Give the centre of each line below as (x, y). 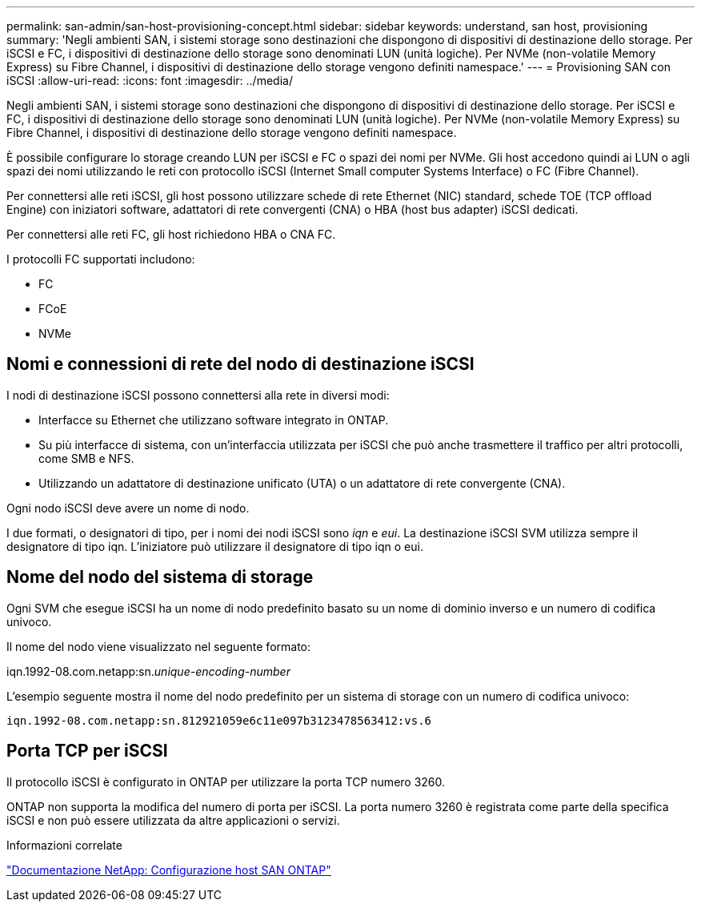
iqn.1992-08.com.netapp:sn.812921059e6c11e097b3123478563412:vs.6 (219, 720)
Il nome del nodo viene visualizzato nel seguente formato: (159, 646)
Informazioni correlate (64, 845)
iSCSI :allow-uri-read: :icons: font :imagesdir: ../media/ (150, 80)
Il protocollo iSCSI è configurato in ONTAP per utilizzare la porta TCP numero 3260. (226, 781)
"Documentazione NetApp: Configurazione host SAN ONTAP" (169, 870)
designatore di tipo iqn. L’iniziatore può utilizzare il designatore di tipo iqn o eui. (215, 546)
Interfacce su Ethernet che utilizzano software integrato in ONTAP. (214, 420)
